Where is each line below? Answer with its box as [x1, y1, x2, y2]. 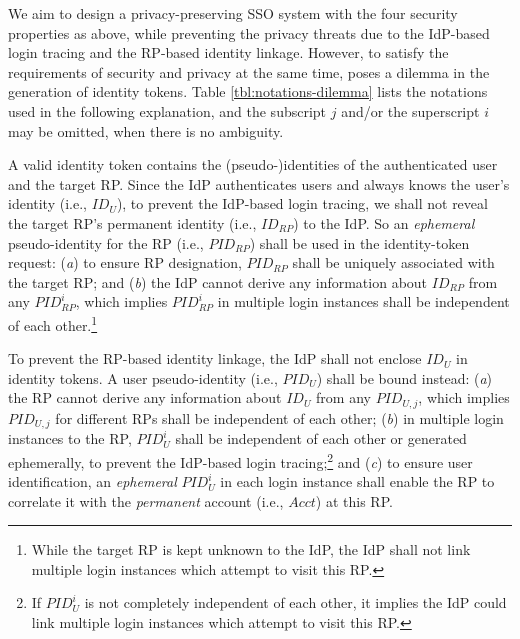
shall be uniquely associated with [292, 252, 495, 273]
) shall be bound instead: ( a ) [316, 367, 493, 388]
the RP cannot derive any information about [8, 387, 282, 408]
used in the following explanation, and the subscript [8, 100, 327, 121]
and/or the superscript [341, 100, 480, 121]
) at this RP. [315, 490, 393, 511]
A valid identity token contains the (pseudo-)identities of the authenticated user [8, 154, 498, 175]
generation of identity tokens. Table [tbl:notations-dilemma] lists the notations [8, 81, 488, 102]
